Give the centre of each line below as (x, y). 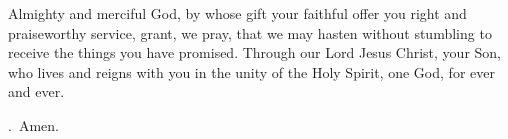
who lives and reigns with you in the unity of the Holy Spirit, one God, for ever (251, 71)
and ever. (36, 91)
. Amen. (33, 124)
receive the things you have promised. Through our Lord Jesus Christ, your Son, (255, 52)
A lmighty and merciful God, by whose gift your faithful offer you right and (237, 13)
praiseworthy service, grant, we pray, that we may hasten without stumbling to (250, 32)
